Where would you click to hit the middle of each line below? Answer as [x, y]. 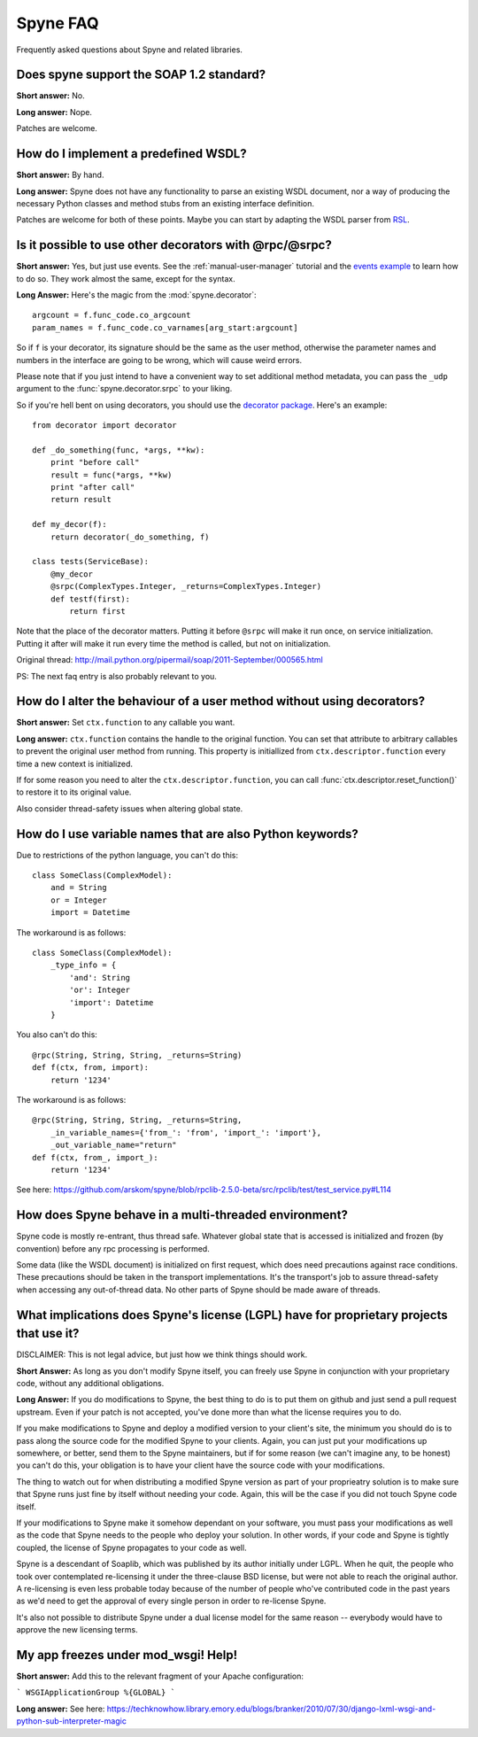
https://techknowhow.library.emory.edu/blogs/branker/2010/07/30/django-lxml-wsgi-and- [271, 1709]
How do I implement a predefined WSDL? [131, 154]
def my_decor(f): [69, 524]
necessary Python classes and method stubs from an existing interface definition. [165, 203]
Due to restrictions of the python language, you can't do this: [127, 855]
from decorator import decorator [104, 426]
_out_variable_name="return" [113, 1145]
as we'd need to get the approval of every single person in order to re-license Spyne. [171, 1601]
